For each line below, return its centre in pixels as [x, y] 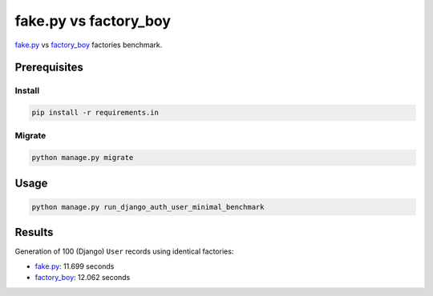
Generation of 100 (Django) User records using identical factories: [124, 251]
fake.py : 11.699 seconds [75, 266]
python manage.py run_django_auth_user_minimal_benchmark [148, 207]
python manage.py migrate [83, 158]
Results [34, 232]
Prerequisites [49, 68]
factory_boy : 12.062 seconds [83, 278]
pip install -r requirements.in [95, 113]
